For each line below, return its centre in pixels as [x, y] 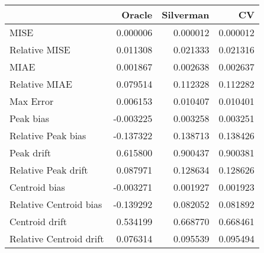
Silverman [186, 15]
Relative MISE [40, 49]
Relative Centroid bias [56, 204]
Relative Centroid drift [57, 238]
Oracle [137, 15]
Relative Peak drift [49, 170]
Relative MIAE [41, 84]
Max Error [32, 101]
